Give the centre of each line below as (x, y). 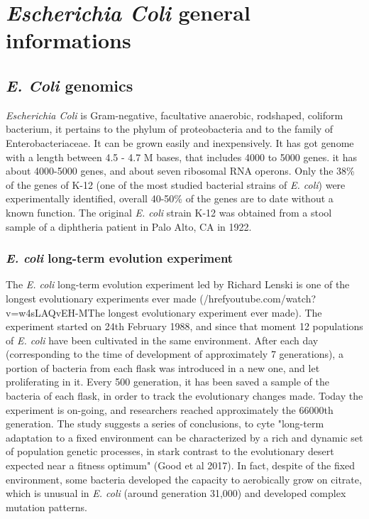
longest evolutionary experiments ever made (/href (116, 298)
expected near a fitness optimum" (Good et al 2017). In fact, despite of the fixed (181, 465)
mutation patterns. (46, 507)
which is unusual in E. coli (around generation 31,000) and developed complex (176, 493)
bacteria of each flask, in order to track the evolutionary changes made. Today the (184, 396)
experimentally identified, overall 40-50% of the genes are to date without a (170, 198)
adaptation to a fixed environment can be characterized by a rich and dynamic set (184, 437)
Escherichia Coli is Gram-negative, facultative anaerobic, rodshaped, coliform (175, 115)
